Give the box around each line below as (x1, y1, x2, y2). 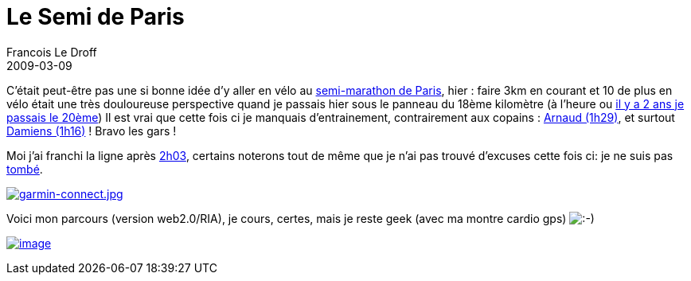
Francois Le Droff (6, 45, 97, 59)
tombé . (6, 162, 43, 176)
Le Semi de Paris (6, 3, 185, 30)
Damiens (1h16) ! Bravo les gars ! (6, 123, 177, 138)
